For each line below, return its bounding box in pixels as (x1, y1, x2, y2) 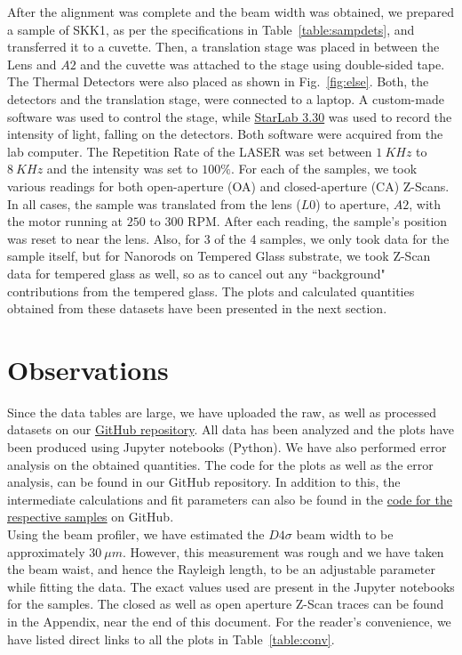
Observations (7, 351, 169, 387)
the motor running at (7, 212, 123, 230)
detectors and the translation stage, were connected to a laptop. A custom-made (7, 89, 444, 108)
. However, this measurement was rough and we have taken (123, 542, 444, 561)
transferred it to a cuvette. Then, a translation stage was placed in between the (7, 37, 440, 56)
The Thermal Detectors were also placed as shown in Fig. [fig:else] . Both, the (7, 72, 429, 91)
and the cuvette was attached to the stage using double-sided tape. (80, 54, 445, 73)
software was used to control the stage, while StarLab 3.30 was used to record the (7, 107, 452, 125)
